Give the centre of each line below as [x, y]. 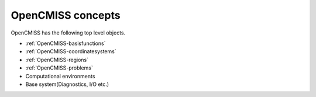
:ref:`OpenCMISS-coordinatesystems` [71, 51]
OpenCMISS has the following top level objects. [68, 33]
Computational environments [60, 76]
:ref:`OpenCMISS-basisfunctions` [66, 43]
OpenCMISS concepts [66, 15]
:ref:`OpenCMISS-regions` [57, 60]
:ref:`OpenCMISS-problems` [59, 68]
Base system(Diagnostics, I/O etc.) [67, 84]
